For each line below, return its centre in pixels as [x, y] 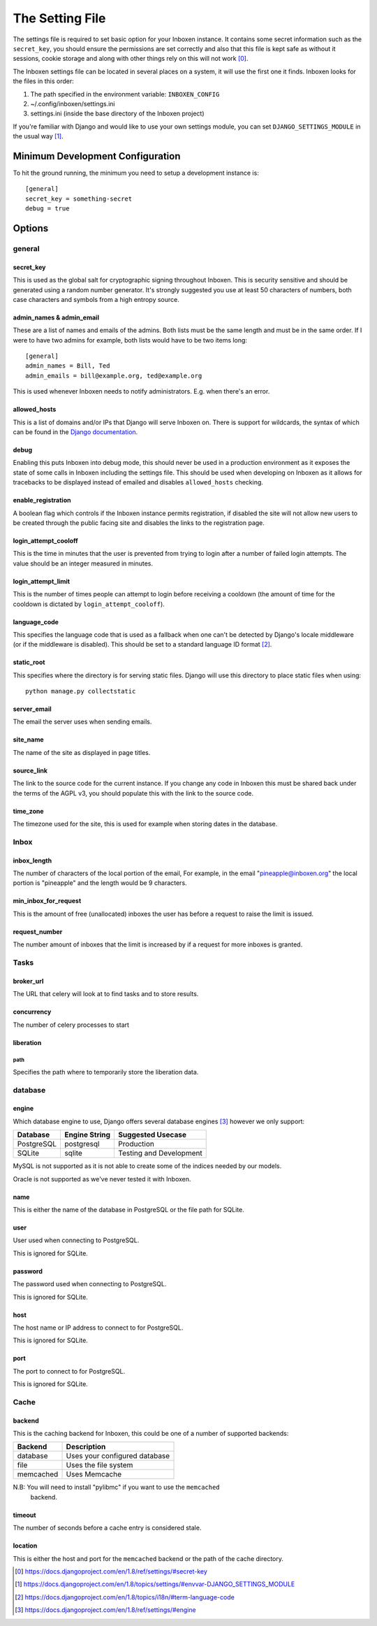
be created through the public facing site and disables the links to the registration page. [139, 523]
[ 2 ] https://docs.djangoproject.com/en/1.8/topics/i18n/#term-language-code [125, 1597]
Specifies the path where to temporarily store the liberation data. [106, 1072]
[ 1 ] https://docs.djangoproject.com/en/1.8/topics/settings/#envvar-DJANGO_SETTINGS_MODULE [155, 1584]
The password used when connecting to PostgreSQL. [90, 1284]
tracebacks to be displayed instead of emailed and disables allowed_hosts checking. [138, 482]
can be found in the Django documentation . [75, 432]
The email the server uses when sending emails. [82, 722]
